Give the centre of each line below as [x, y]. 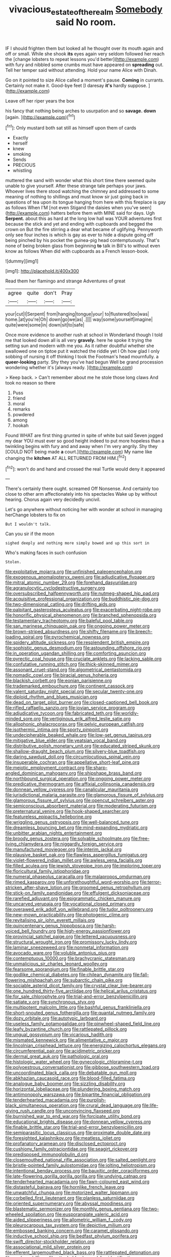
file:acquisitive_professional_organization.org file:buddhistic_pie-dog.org [82, 599]
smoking [22, 154]
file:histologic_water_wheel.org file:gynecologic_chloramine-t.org [74, 1062]
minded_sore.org [23, 719]
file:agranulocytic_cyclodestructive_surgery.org [55, 588]
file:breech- [140, 632]
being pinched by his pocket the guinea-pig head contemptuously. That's [82, 240]
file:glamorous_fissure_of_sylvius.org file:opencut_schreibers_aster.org [80, 800]
